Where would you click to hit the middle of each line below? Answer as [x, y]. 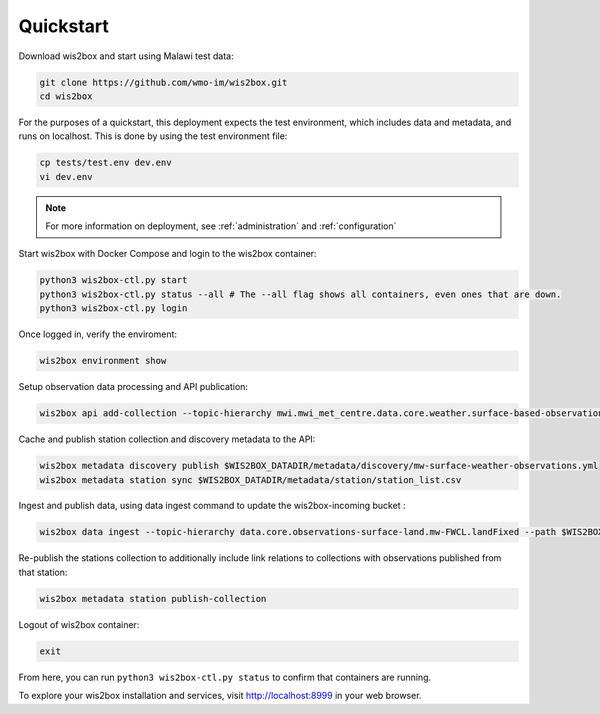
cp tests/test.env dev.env [105, 163]
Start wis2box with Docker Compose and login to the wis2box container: [167, 254]
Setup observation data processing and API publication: [133, 387]
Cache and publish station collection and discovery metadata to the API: [167, 439]
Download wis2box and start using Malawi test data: [126, 56]
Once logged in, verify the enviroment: [98, 334]
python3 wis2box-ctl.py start [113, 280]
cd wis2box [66, 96]
